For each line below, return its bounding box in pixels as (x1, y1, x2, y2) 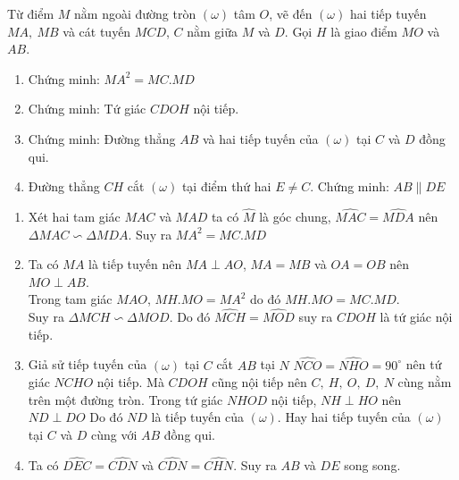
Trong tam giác (28, 290, 113, 308)
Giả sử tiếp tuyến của (28, 355, 147, 374)
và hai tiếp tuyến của (203, 129, 319, 147)
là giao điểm (330, 21, 397, 40)
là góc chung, (259, 206, 331, 225)
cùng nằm (397, 373, 452, 392)
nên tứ (405, 355, 442, 374)
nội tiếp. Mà (96, 373, 164, 392)
